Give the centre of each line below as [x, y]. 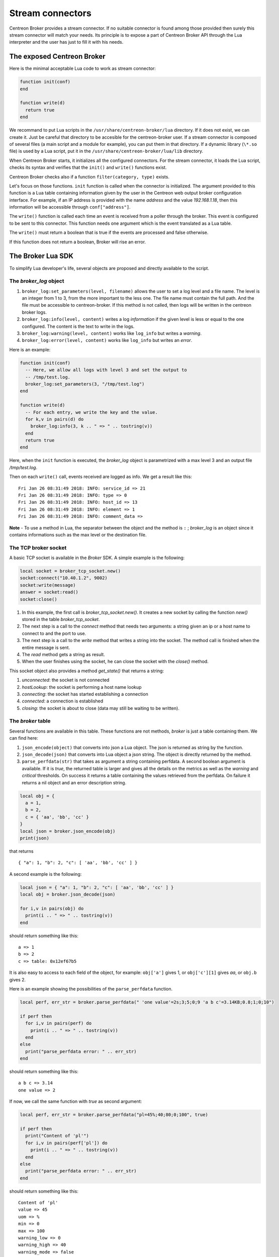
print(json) [35, 838]
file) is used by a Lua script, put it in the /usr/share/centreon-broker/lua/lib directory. [106, 151]
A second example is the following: [45, 874]
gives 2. [18, 979]
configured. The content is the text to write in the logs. [78, 326]
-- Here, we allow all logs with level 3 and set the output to [106, 370]
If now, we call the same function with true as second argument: [76, 1102]
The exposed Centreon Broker [57, 57]
